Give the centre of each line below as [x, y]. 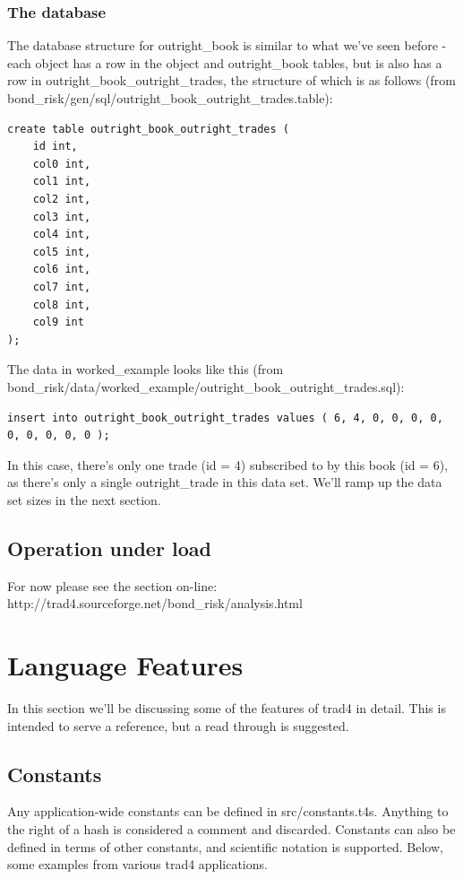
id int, [55, 147]
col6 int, [62, 270]
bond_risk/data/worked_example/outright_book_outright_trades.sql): [206, 386]
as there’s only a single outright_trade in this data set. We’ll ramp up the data [225, 482]
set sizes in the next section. [84, 499]
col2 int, [62, 199]
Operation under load [109, 548]
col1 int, [62, 182]
